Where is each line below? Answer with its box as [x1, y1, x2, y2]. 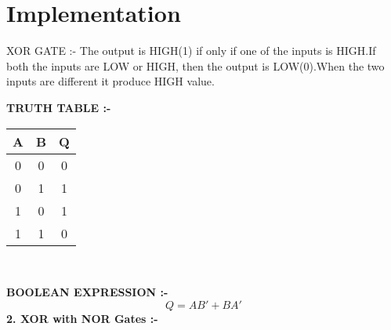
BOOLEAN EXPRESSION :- [6, 284, 168, 300]
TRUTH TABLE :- [6, 99, 111, 115]
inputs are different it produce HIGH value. [6, 73, 215, 89]
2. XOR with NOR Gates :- [6, 310, 158, 326]
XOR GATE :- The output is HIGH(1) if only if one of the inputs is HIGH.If [6, 42, 376, 59]
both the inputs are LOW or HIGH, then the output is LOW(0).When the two [6, 57, 385, 74]
